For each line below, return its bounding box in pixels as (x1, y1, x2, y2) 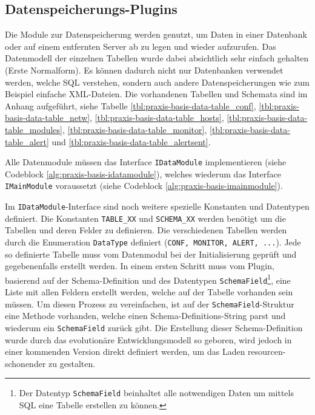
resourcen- (248, 345, 286, 358)
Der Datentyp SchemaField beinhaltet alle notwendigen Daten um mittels (19, 386, 294, 399)
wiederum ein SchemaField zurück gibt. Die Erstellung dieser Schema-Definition (5, 321, 303, 334)
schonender (5, 357, 46, 369)
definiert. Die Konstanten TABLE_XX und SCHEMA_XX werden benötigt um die (5, 211, 286, 224)
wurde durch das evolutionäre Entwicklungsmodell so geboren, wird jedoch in (5, 333, 292, 346)
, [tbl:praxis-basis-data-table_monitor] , (62, 123, 207, 135)
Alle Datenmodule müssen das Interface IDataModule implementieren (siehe (5, 156, 287, 168)
